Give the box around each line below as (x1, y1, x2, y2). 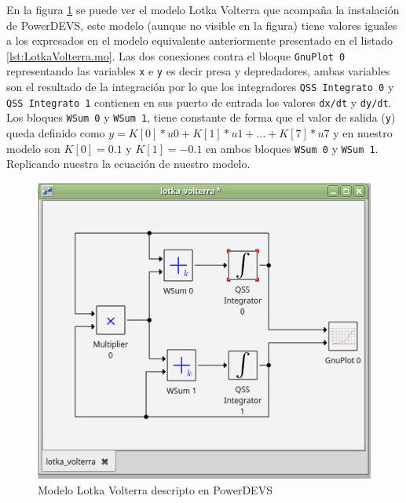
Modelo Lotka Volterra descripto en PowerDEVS (38, 481, 272, 498)
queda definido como (6, 125, 105, 141)
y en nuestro (333, 125, 393, 141)
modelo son (6, 140, 60, 156)
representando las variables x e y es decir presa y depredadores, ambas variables (6, 63, 390, 79)
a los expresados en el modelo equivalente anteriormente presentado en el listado (6, 32, 393, 49)
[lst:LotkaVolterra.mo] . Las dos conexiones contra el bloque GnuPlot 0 (6, 47, 346, 64)
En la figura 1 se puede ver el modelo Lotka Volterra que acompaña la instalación (6, 2, 400, 17)
